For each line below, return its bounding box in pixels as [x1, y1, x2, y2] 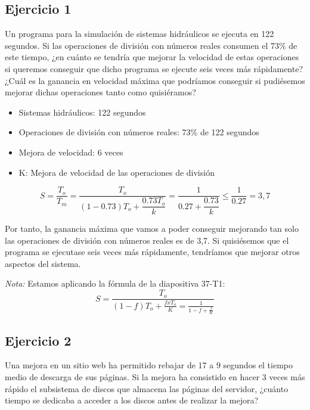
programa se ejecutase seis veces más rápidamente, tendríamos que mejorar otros [5, 246, 300, 258]
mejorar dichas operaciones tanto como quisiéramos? [5, 86, 196, 98]
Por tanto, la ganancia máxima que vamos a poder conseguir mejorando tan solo [5, 222, 299, 235]
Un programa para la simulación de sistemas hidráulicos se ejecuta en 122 [5, 27, 274, 40]
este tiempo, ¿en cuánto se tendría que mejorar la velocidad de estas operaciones [5, 51, 299, 63]
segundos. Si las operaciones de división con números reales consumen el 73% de [5, 39, 297, 51]
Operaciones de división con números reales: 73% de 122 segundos [18, 126, 259, 138]
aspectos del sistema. [5, 257, 81, 269]
